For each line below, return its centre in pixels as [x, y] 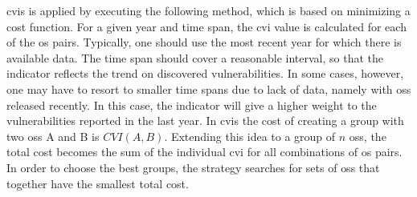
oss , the [368, 136]
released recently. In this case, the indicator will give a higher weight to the [192, 105]
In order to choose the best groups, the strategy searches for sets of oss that [193, 167]
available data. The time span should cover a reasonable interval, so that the [195, 57]
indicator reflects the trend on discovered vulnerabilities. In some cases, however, [205, 73]
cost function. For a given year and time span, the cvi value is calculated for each [206, 26]
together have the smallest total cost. [98, 183]
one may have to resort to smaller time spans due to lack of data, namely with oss [209, 88]
